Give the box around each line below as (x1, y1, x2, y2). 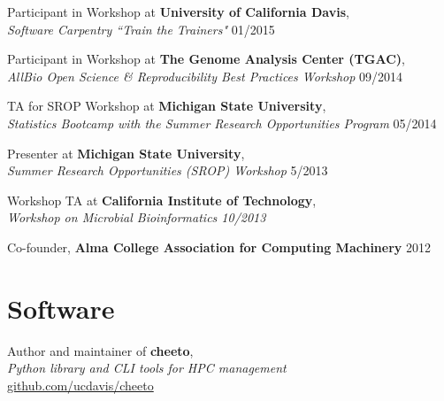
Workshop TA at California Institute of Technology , (7, 190, 317, 209)
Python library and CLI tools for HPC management (7, 359, 287, 377)
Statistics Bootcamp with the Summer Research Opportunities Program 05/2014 (7, 113, 437, 132)
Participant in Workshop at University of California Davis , (7, 3, 349, 20)
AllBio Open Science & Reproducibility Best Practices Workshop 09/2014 (7, 66, 403, 85)
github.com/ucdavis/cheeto (7, 375, 154, 394)
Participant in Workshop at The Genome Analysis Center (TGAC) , (7, 50, 405, 68)
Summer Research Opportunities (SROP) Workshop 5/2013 (7, 161, 328, 180)
